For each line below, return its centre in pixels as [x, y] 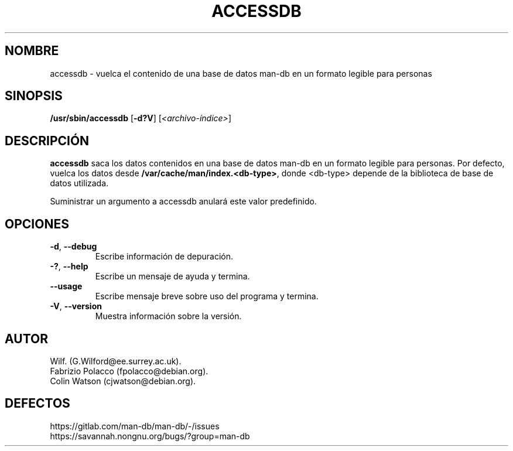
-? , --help [69, 266]
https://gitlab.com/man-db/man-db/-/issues [135, 426]
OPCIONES [37, 224]
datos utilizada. [79, 183]
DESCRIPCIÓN [47, 141]
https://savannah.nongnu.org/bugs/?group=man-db [150, 436]
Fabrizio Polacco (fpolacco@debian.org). [129, 371]
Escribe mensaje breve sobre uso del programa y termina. [207, 296]
